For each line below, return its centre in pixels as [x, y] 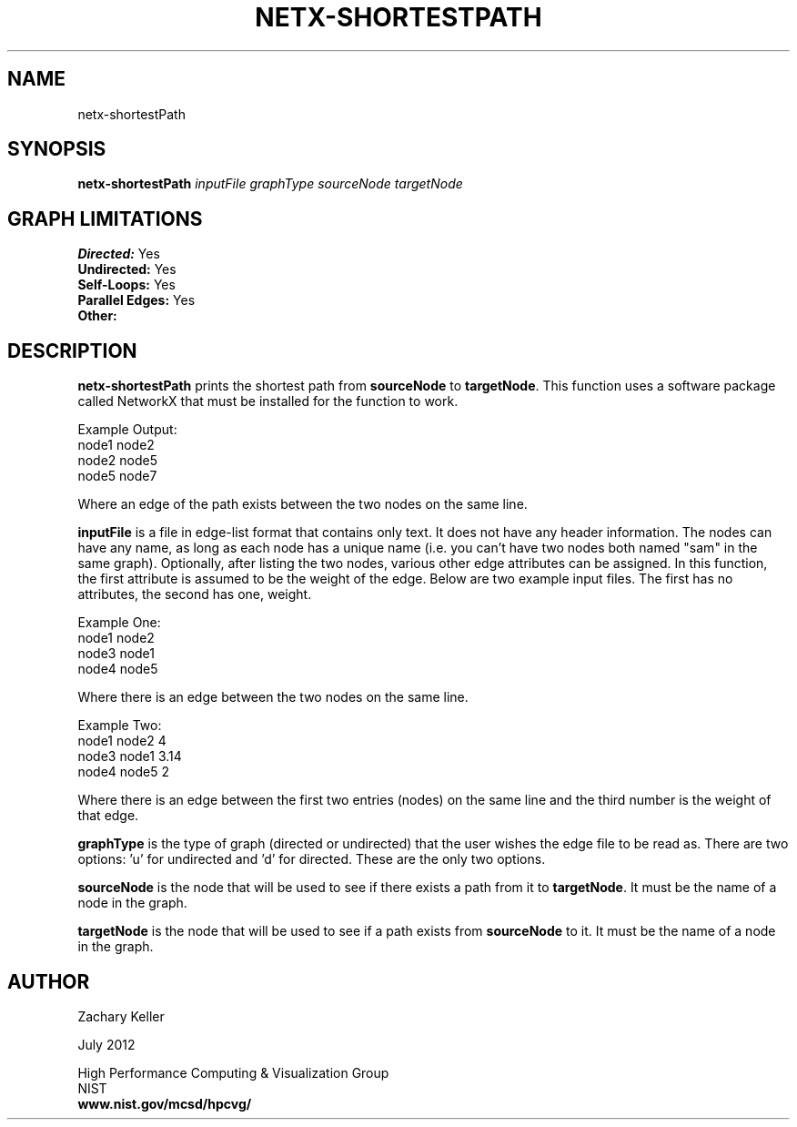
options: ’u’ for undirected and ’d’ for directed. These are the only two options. [312, 859]
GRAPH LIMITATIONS [105, 218]
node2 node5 [117, 461]
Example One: [119, 623]
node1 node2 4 [122, 741]
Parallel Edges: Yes [136, 300]
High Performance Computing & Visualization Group [233, 1072]
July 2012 [106, 1044]
